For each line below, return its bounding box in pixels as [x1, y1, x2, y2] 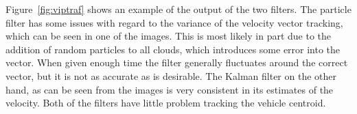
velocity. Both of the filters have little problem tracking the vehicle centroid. [5, 96, 326, 110]
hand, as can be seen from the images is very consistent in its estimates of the [5, 82, 334, 96]
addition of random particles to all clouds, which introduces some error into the [5, 42, 341, 56]
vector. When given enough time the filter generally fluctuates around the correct [5, 55, 348, 70]
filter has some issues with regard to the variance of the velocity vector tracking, [5, 15, 343, 29]
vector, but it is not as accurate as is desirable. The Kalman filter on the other [5, 68, 336, 83]
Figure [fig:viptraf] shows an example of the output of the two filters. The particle [5, 2, 352, 16]
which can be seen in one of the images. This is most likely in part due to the [5, 29, 332, 43]
